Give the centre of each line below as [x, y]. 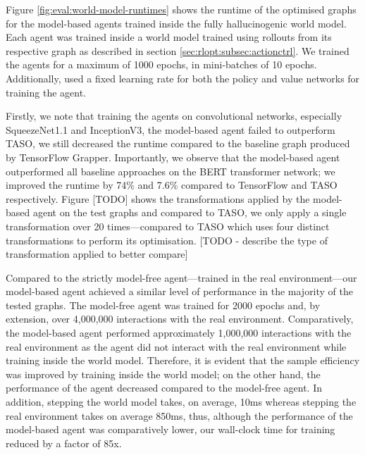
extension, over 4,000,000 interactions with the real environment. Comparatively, [180, 319]
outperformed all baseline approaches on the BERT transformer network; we [171, 171]
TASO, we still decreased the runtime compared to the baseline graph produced [178, 143]
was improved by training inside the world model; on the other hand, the [163, 374]
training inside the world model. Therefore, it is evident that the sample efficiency [183, 360]
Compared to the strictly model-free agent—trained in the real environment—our [181, 277]
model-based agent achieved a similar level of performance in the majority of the [180, 291]
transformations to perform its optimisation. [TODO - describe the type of [167, 240]
